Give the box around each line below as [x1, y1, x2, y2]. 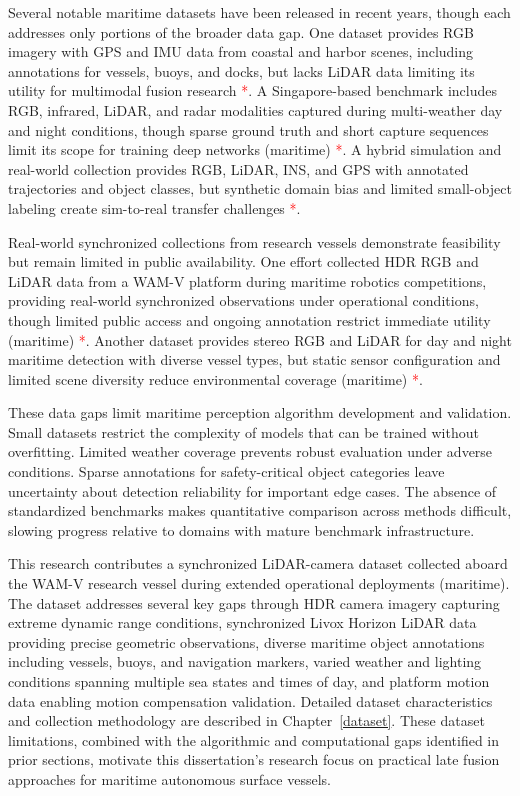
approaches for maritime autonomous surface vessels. [8, 768, 331, 789]
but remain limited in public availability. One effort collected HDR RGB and [8, 251, 479, 272]
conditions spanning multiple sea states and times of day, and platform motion [8, 671, 490, 691]
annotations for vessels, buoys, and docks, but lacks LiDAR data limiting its [8, 60, 475, 81]
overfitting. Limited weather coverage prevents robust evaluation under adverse [8, 441, 493, 462]
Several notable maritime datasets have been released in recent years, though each [8, 2, 511, 22]
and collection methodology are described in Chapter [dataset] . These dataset [8, 710, 485, 731]
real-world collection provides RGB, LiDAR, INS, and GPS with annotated [8, 158, 469, 179]
